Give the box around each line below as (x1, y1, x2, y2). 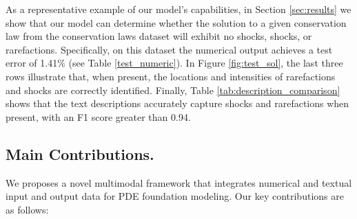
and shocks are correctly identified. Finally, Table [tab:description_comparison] (6, 82, 340, 97)
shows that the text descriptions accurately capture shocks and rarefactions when (6, 96, 349, 111)
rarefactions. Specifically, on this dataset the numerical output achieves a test (6, 42, 333, 56)
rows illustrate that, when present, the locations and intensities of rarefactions (6, 69, 336, 83)
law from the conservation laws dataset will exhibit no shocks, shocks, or (6, 29, 312, 43)
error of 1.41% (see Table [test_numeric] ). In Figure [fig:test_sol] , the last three (6, 56, 343, 70)
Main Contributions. (6, 143, 154, 164)
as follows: (6, 202, 49, 216)
